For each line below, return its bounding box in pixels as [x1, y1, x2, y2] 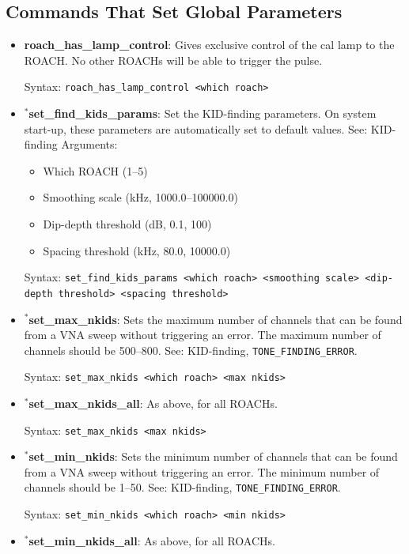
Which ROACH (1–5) [43, 162, 148, 179]
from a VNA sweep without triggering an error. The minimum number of [24, 463, 380, 480]
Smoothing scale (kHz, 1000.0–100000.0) [43, 189, 238, 205]
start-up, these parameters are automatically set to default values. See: [24, 120, 368, 137]
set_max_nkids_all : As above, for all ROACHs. [28, 395, 278, 412]
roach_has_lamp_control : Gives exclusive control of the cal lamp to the [24, 36, 395, 53]
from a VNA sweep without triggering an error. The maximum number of [24, 326, 381, 343]
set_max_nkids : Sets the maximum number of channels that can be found [28, 311, 403, 327]
